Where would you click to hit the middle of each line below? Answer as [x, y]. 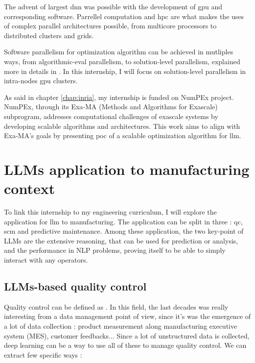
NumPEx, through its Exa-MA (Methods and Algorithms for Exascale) [111, 107]
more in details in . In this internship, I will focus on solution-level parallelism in [125, 71]
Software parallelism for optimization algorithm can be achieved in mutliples [119, 52]
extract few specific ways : [43, 354]
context [30, 188]
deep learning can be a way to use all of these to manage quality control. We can [125, 345]
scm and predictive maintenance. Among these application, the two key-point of [124, 231]
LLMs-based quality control [75, 286]
